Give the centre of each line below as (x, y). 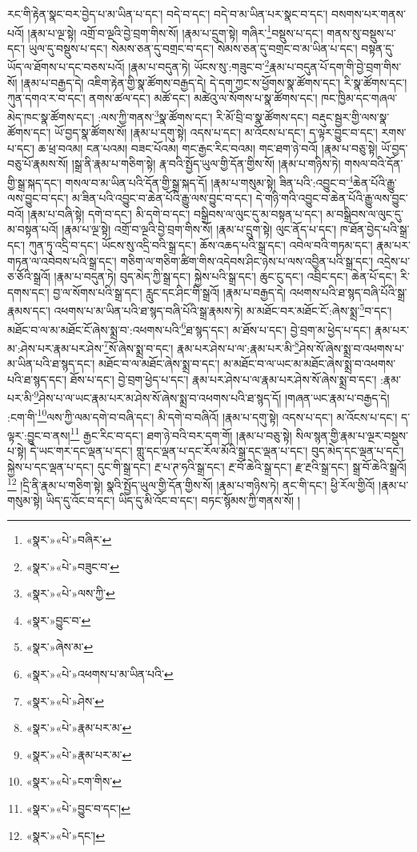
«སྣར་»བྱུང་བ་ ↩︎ (58, 620)
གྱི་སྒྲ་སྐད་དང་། (34, 182)
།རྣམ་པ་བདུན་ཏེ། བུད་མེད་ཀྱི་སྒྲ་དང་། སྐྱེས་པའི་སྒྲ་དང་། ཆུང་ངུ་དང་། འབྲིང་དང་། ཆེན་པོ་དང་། (225, 276)
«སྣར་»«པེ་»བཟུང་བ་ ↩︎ (72, 566)
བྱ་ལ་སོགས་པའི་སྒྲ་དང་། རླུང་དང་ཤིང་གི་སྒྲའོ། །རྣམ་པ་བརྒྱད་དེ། (170, 292)
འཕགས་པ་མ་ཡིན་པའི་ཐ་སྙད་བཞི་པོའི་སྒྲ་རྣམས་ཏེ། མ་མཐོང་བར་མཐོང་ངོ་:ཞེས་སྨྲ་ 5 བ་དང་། (223, 309)
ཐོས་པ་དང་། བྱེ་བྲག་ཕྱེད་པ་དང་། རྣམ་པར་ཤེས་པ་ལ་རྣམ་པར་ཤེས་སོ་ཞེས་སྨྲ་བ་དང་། (223, 379)
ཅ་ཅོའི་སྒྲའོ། (29, 276)
